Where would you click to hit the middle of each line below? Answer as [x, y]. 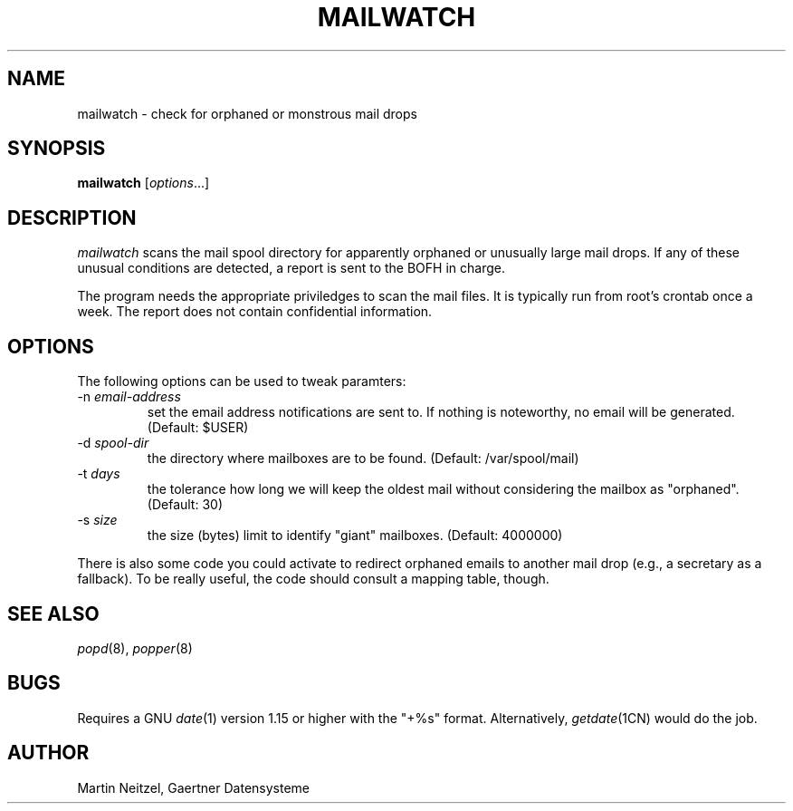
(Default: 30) [185, 505]
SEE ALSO [53, 613]
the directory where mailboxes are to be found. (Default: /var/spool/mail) [363, 459]
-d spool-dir [113, 443]
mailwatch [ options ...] [143, 183]
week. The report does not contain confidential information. [255, 312]
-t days [99, 474]
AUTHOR [48, 753]
